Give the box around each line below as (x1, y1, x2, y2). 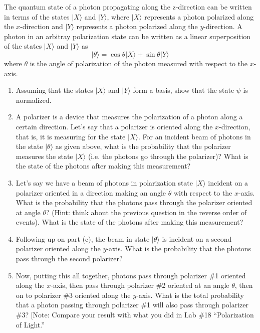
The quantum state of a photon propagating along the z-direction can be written (4, 2, 252, 12)
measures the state (16, 150, 73, 161)
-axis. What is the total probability (136, 289, 244, 300)
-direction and (20, 21, 63, 32)
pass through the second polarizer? (16, 253, 123, 264)
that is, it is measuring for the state (16, 131, 126, 141)
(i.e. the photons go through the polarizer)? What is (88, 150, 248, 161)
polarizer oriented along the (16, 243, 101, 254)
